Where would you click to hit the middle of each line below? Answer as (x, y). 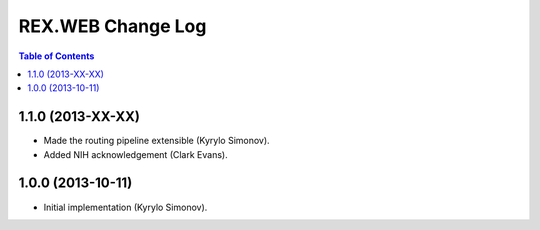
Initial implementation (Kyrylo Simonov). (125, 207)
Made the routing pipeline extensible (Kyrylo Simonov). (156, 141)
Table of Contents (56, 56)
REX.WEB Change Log (112, 26)
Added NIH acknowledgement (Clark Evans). (136, 154)
